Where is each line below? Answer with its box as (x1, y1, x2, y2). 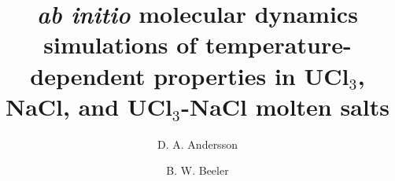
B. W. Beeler (166, 162, 229, 179)
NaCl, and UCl (6, 90, 172, 122)
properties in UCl (153, 59, 349, 91)
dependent (30, 59, 146, 91)
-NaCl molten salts (181, 90, 389, 122)
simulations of (43, 28, 197, 61)
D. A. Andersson (157, 135, 238, 152)
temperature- (205, 28, 352, 61)
